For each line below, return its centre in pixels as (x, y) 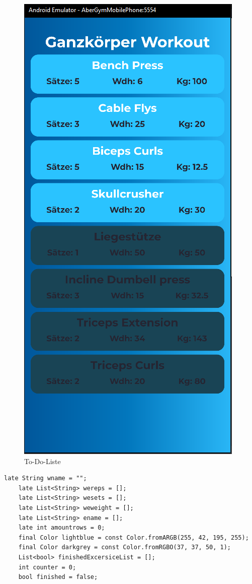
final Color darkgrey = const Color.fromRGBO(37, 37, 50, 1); (125, 547)
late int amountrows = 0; (62, 528)
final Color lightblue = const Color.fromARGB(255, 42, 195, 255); (134, 537)
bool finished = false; (58, 577)
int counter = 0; (47, 567)
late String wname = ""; (46, 478)
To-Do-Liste (43, 461)
